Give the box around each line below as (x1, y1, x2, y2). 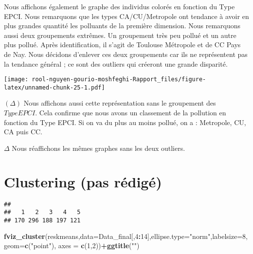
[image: (4, 76, 29, 83)
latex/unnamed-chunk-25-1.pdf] (4, 84, 105, 91)
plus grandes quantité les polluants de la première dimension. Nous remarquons (4, 20, 241, 31)
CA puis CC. (4, 127, 43, 137)
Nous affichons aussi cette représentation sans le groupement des (23, 98, 216, 108)
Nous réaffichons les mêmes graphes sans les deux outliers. (12, 143, 185, 153)
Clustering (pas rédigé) (4, 171, 162, 191)
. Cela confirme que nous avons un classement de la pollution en (35, 108, 226, 118)
